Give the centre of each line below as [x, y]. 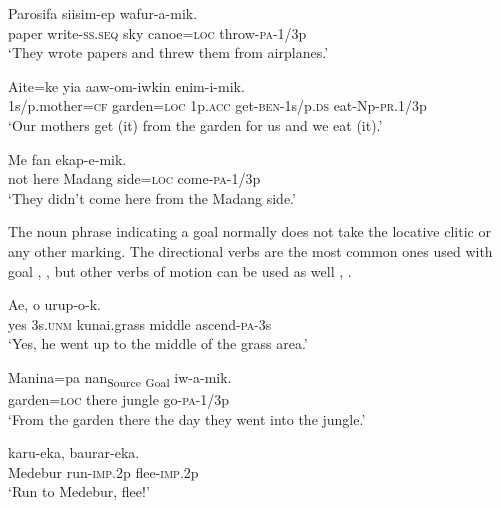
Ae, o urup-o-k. [54, 304]
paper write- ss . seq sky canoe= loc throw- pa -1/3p [157, 32]
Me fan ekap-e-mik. [67, 158]
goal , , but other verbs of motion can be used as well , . [180, 270]
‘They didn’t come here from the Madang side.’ [152, 197]
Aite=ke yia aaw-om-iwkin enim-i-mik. [126, 85]
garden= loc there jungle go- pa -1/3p [119, 399]
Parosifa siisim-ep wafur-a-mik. [103, 13]
